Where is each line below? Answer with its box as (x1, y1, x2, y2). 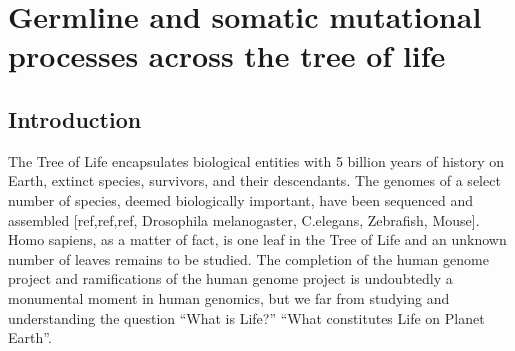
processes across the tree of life (8, 35, 446, 76)
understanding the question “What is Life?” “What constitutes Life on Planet (8, 307, 485, 328)
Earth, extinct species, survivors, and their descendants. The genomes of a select (8, 170, 501, 191)
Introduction (8, 103, 142, 134)
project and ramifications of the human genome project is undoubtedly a (8, 268, 453, 289)
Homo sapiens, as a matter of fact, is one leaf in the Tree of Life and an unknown (8, 229, 507, 250)
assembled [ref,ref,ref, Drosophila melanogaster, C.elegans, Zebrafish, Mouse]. (8, 209, 480, 230)
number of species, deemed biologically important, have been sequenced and (8, 189, 474, 210)
